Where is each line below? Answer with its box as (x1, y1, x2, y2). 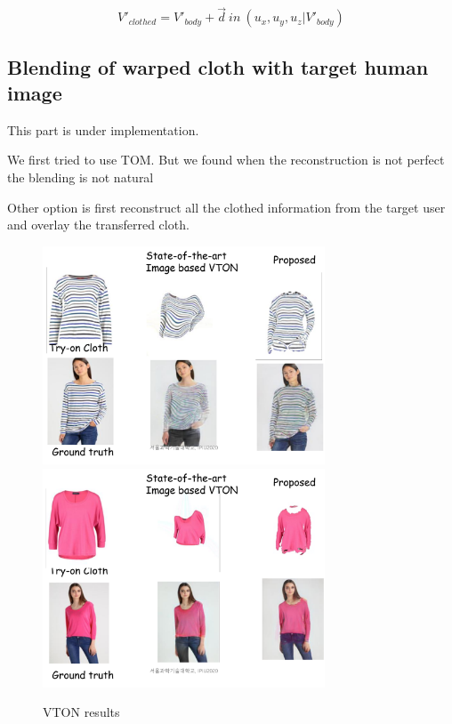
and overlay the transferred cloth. (7, 215, 190, 234)
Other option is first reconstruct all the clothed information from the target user (7, 197, 446, 216)
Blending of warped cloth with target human (7, 52, 429, 80)
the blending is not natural (7, 168, 154, 186)
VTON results (43, 703, 120, 721)
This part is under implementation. (7, 120, 199, 139)
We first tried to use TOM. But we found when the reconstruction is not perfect (7, 150, 445, 169)
